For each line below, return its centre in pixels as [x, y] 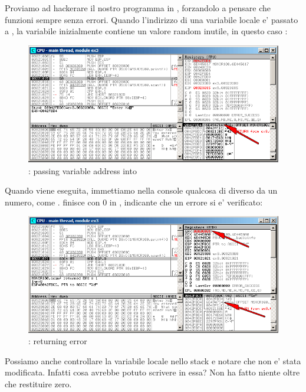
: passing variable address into [83, 170]
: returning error [58, 341]
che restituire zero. [38, 383]
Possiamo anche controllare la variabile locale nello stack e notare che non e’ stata [153, 360]
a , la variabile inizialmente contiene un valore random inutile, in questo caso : [146, 31]
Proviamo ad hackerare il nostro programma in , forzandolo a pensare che [138, 8]
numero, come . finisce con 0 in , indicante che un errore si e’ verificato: [134, 202]
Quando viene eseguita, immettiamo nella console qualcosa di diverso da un [141, 190]
